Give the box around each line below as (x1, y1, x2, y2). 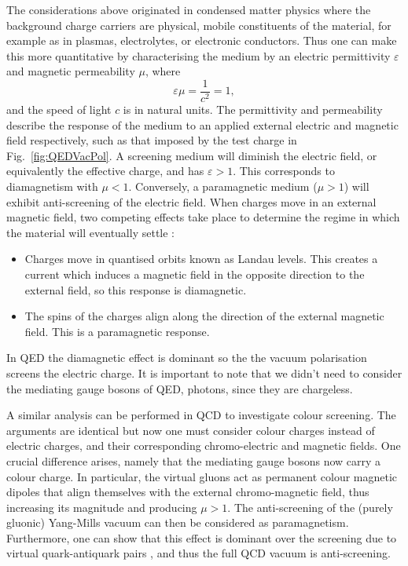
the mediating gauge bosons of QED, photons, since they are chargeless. (6, 380, 353, 396)
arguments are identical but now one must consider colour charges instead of (6, 422, 375, 438)
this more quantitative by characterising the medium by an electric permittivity (6, 47, 391, 64)
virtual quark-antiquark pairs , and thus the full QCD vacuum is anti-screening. (6, 545, 391, 561)
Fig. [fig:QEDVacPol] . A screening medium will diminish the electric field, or (6, 147, 377, 163)
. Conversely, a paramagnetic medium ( (128, 178, 318, 194)
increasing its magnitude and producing (6, 498, 197, 515)
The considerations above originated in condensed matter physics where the (6, 2, 371, 17)
